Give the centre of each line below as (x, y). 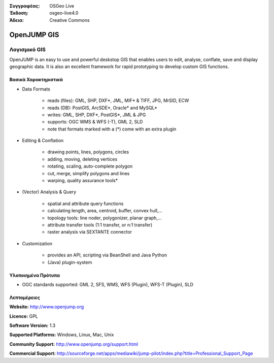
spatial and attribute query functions (85, 204)
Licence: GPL (24, 316)
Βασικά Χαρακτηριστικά (36, 80)
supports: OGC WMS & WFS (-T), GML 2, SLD (95, 122)
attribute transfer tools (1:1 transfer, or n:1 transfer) (100, 225)
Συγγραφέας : (25, 6)
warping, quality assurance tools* (83, 181)
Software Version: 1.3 (32, 325)
